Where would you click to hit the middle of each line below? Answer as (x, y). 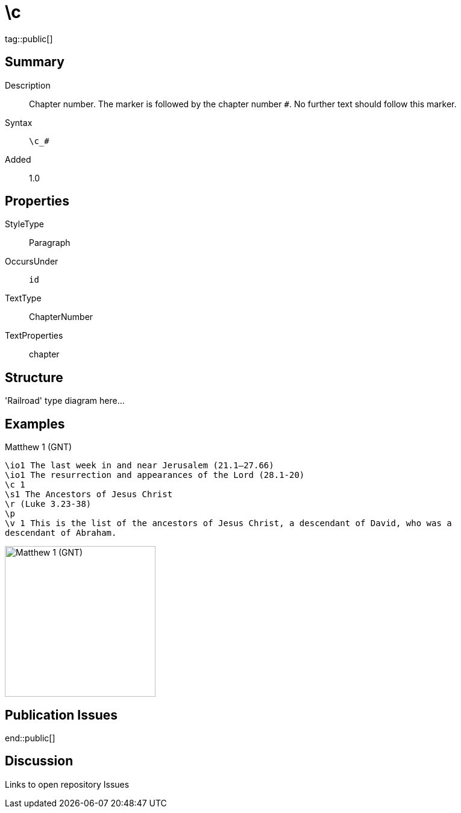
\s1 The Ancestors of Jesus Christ (89, 494)
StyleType (24, 224)
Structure (34, 377)
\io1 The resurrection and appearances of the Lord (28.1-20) (155, 475)
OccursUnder (32, 262)
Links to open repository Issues (67, 784)
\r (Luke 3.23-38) (48, 504)
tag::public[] (29, 39)
